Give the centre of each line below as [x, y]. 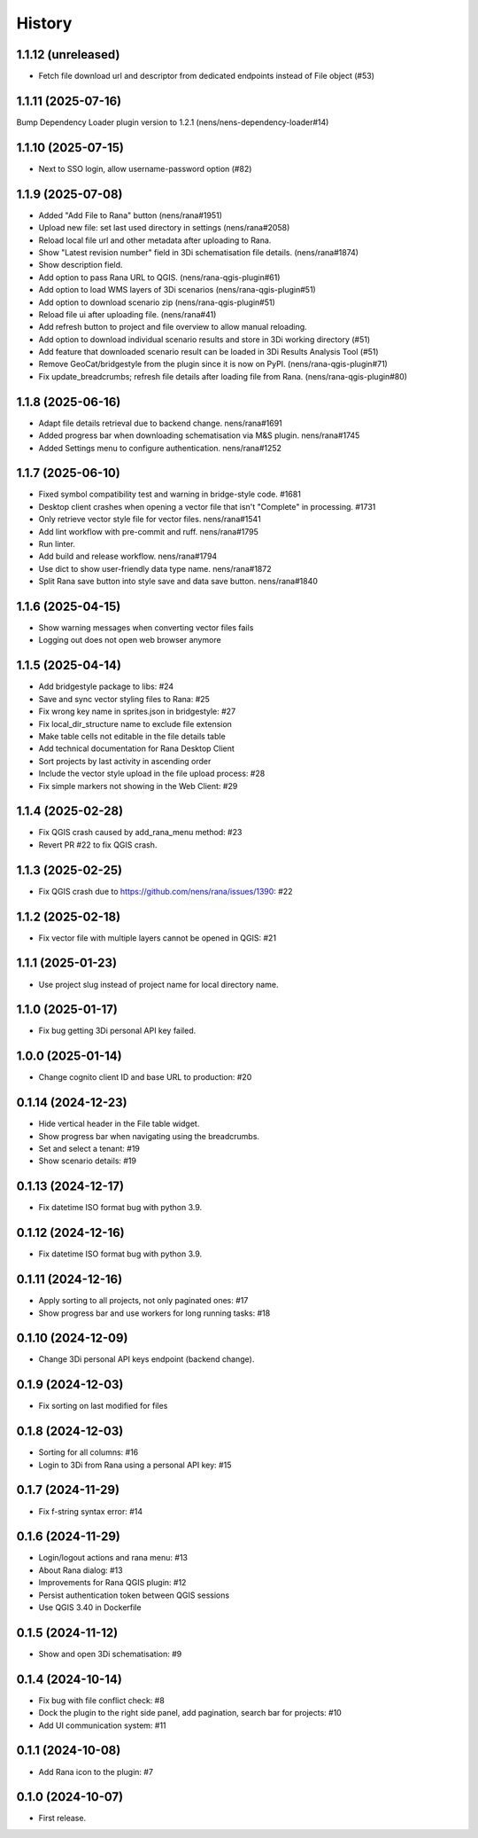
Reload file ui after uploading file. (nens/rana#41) [127, 314]
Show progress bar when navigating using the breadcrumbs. [149, 1136]
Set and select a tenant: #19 [89, 1149]
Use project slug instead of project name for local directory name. [158, 984]
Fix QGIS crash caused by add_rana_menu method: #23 [140, 833]
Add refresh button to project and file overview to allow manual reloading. [173, 327]
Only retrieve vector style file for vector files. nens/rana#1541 [150, 520]
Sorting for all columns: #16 [89, 1452]
